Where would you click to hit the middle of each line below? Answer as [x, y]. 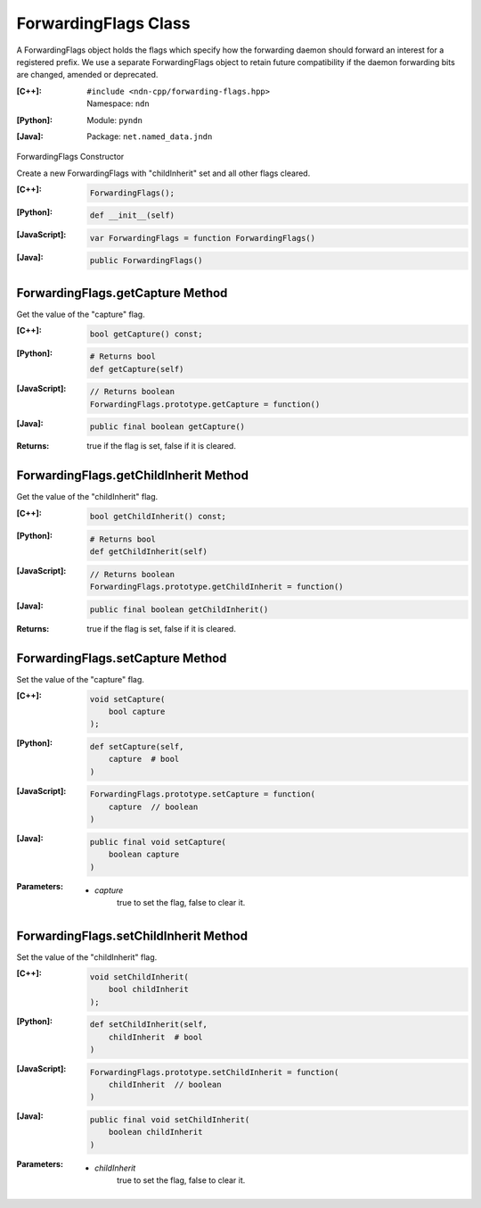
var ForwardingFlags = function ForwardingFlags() [203, 238]
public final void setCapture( [158, 842]
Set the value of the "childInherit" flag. [87, 957]
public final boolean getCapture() [167, 427]
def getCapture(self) [137, 369]
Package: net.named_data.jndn [150, 136]
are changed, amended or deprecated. [87, 75]
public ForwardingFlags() [146, 261]
